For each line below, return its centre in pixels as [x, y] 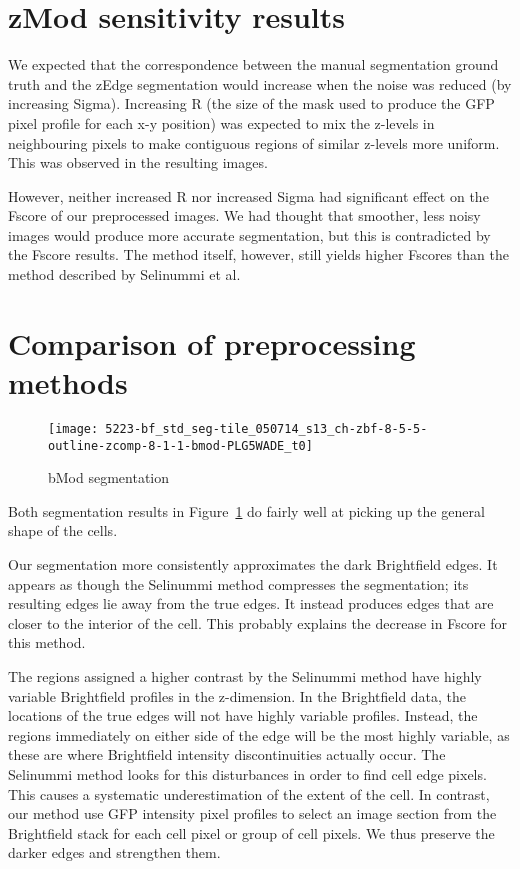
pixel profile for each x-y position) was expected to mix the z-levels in [221, 122]
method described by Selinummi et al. [124, 274]
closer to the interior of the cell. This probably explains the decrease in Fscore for [257, 622]
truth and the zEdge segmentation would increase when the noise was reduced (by [260, 83]
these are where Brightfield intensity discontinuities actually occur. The [227, 754]
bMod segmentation [109, 477]
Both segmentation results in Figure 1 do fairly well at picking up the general [246, 510]
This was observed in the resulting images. [138, 162]
